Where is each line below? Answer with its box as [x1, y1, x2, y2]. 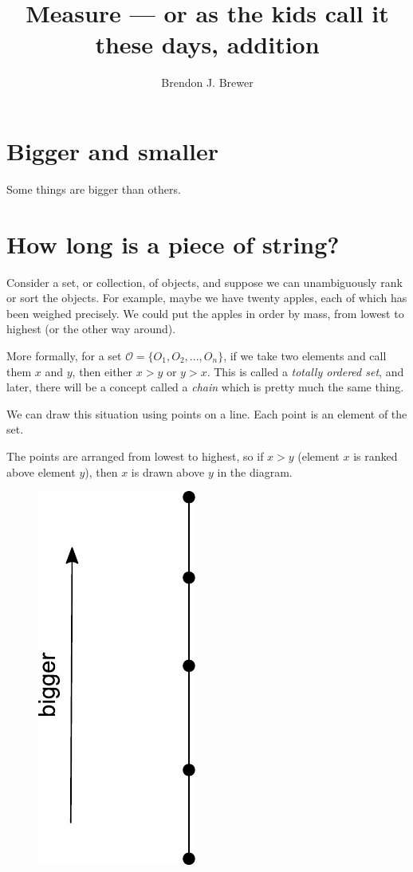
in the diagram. [217, 463, 293, 480]
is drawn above [131, 463, 205, 480]
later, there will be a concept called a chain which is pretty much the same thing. [6, 379, 404, 395]
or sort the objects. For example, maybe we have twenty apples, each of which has [6, 289, 407, 306]
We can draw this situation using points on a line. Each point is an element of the [6, 405, 407, 422]
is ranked [353, 447, 398, 464]
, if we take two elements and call [223, 347, 387, 363]
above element [6, 463, 76, 480]
